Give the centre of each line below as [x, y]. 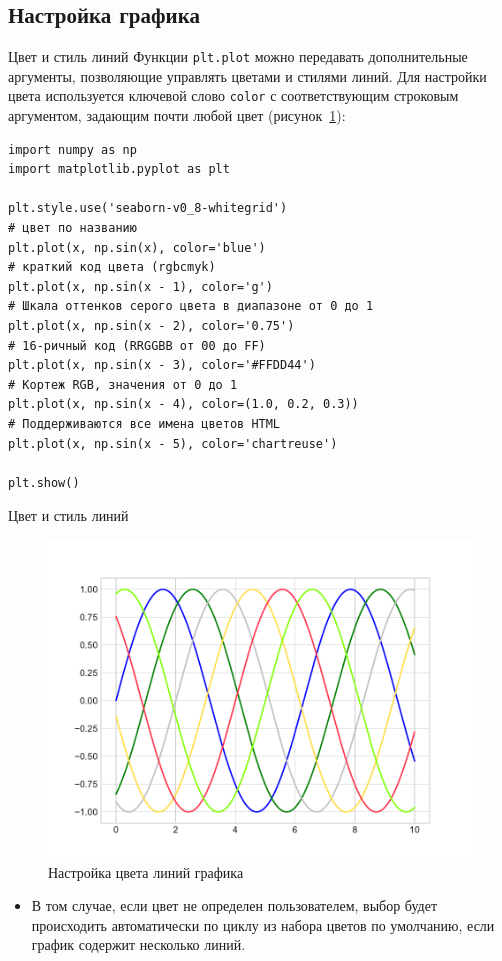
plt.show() [44, 482]
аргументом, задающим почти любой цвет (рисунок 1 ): [177, 115]
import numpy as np [72, 149]
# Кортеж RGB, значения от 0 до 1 [123, 384]
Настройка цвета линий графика [146, 871]
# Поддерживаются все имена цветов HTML [144, 424]
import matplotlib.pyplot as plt [119, 169]
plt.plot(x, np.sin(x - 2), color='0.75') [151, 326]
